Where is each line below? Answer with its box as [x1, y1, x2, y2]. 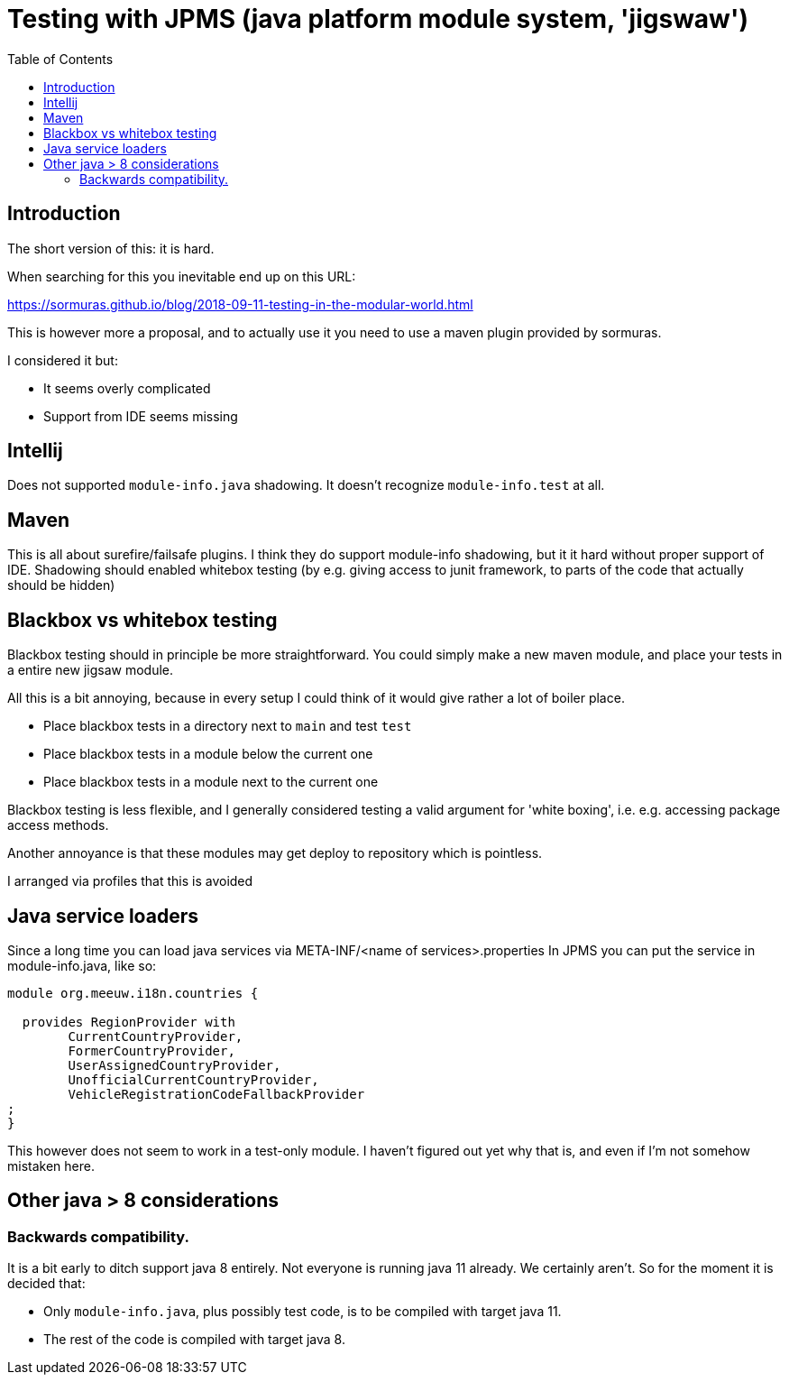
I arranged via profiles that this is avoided [7, 873, 253, 889]
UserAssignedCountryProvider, [68, 1057, 281, 1073]
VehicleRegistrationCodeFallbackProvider [68, 1086, 365, 1101]
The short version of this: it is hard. [7, 240, 215, 256]
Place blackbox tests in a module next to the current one [43, 774, 379, 790]
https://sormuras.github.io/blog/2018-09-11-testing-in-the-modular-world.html [7, 296, 473, 312]
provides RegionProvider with [22, 1014, 235, 1029]
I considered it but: [7, 352, 118, 368]
